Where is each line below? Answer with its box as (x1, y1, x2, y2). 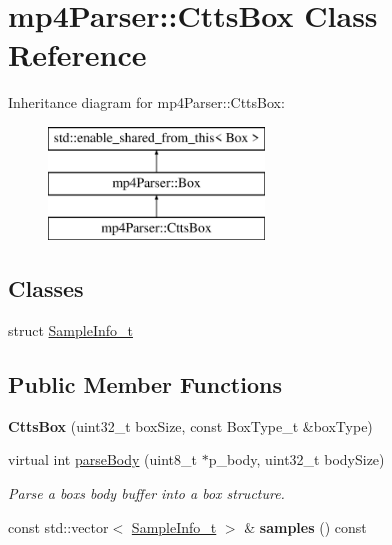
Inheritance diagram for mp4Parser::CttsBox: (8, 92, 285, 113)
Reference (8, 34, 147, 75)
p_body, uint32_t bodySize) (208, 449, 385, 470)
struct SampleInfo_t (8, 320, 133, 341)
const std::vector (8, 516, 109, 537)
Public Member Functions (8, 369, 282, 400)
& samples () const (244, 516, 367, 537)
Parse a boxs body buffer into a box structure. (8, 483, 285, 504)
